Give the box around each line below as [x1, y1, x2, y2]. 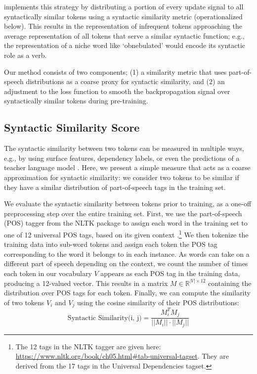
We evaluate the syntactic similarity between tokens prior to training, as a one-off [4, 198, 252, 209]
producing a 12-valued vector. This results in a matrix [4, 278, 168, 288]
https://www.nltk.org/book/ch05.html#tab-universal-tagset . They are [15, 351, 229, 361]
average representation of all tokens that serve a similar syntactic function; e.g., [4, 30, 245, 41]
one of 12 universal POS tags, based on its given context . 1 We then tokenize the [4, 228, 249, 239]
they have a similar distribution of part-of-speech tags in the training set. [4, 182, 226, 192]
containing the [208, 278, 252, 288]
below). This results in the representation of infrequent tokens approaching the [4, 21, 243, 31]
